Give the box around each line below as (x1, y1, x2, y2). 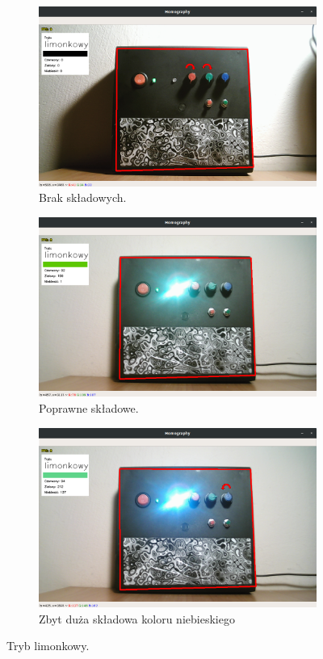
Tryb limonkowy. (6, 637, 90, 654)
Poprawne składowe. (39, 399, 139, 416)
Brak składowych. (39, 189, 127, 206)
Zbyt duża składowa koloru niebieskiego (39, 610, 235, 627)
